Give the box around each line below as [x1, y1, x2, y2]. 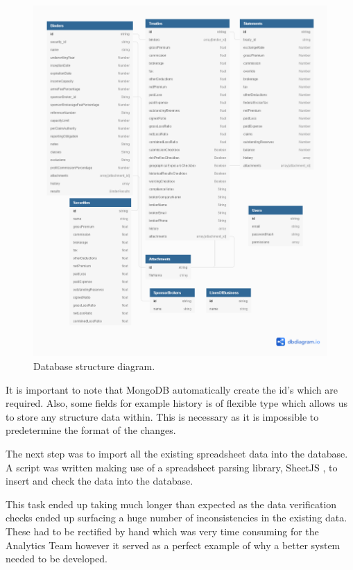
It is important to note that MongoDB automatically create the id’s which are [6, 382, 338, 396]
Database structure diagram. [33, 359, 155, 374]
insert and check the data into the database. [6, 473, 193, 488]
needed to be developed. [6, 551, 107, 566]
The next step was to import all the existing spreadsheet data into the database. [6, 446, 348, 460]
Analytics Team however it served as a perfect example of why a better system [6, 537, 341, 552]
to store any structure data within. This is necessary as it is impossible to [6, 409, 319, 424]
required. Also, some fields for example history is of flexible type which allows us [6, 396, 348, 410]
